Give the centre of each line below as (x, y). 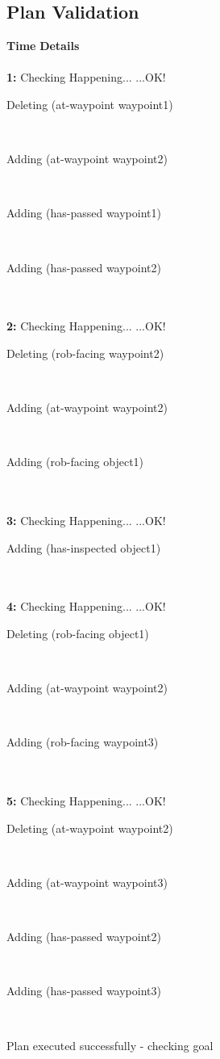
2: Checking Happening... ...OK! (86, 326)
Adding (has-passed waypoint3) (84, 991)
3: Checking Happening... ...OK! (86, 521)
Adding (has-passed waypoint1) (84, 213)
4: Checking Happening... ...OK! (86, 606)
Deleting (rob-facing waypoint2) (85, 353)
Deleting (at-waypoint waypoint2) (90, 828)
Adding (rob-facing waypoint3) (83, 742)
